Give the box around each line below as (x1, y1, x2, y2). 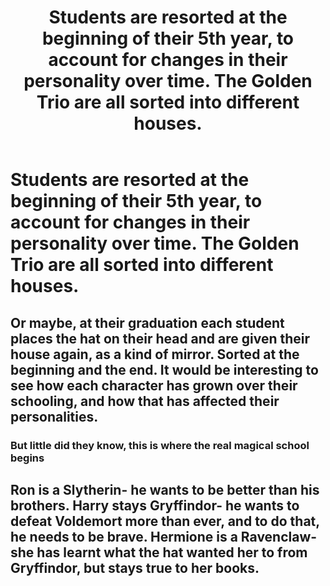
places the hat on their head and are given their (10, 330, 311, 347)
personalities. (10, 408, 99, 425)
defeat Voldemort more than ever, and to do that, (10, 512, 320, 530)
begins (10, 451, 45, 465)
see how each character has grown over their (10, 377, 298, 394)
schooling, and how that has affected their (10, 392, 280, 410)
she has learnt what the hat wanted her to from (10, 544, 308, 561)
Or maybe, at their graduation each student (10, 314, 285, 331)
